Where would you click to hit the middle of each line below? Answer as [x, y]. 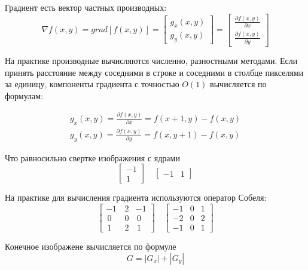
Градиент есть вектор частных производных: [86, 7]
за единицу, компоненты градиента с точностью [92, 84]
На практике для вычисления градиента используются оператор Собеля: [136, 197]
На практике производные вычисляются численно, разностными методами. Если [151, 61]
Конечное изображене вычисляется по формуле [91, 246]
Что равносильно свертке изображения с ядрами [92, 157]
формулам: [24, 95]
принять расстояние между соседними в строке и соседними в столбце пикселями [154, 72]
